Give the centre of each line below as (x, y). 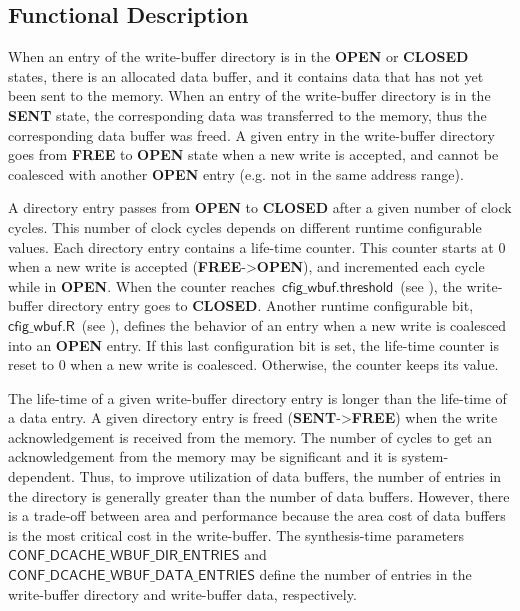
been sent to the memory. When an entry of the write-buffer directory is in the (249, 95)
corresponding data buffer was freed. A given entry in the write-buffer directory (252, 134)
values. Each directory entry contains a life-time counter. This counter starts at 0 (257, 246)
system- (425, 456)
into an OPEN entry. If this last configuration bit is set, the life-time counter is (253, 344)
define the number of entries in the (365, 574)
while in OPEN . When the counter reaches (141, 285)
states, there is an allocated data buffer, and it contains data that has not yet (246, 75)
